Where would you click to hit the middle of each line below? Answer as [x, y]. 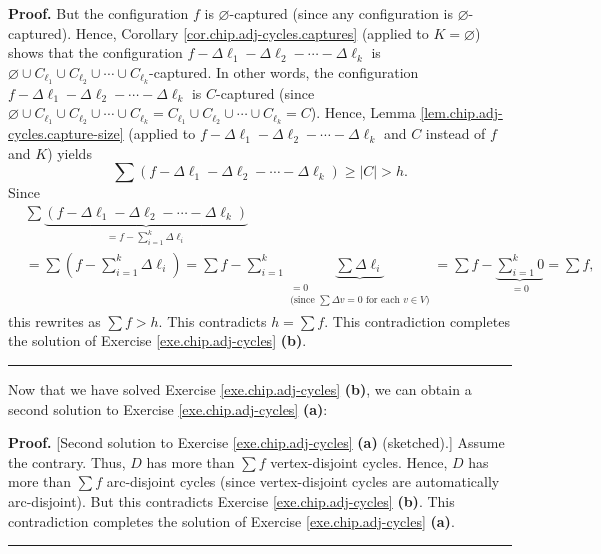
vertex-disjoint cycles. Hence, [359, 461]
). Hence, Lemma [363, 112]
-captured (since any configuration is [341, 13]
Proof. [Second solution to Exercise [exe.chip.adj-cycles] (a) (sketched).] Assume [256, 442]
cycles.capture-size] [66, 133]
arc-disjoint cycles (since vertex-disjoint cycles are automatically [303, 481]
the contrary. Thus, [67, 461]
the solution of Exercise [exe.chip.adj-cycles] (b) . [157, 340]
